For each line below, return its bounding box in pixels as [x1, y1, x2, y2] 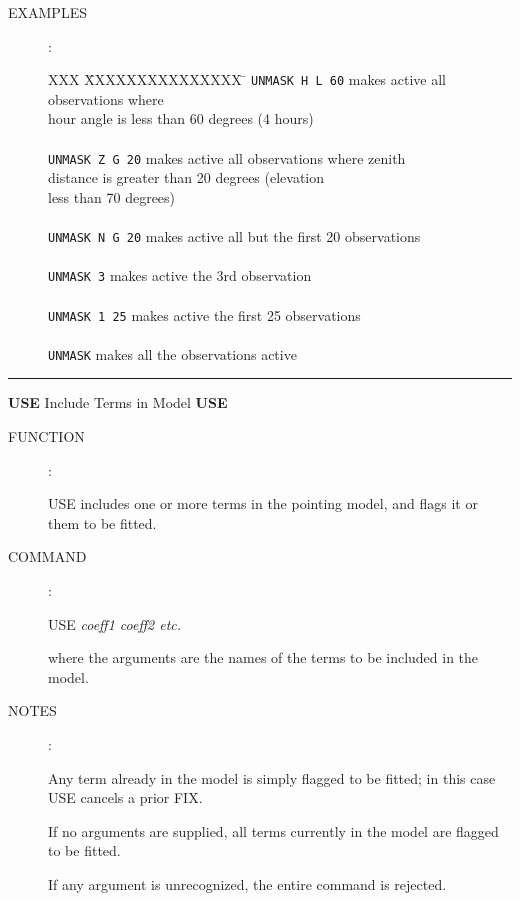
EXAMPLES [8, 2, 87, 22]
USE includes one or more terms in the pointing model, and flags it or [48, 493, 478, 514]
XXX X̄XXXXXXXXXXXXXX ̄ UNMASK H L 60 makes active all [48, 69, 447, 90]
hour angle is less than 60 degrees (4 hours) [48, 108, 314, 129]
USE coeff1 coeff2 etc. [48, 613, 182, 634]
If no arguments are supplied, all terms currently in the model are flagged [48, 820, 499, 841]
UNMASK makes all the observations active [48, 343, 297, 364]
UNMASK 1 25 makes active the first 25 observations [48, 304, 361, 325]
